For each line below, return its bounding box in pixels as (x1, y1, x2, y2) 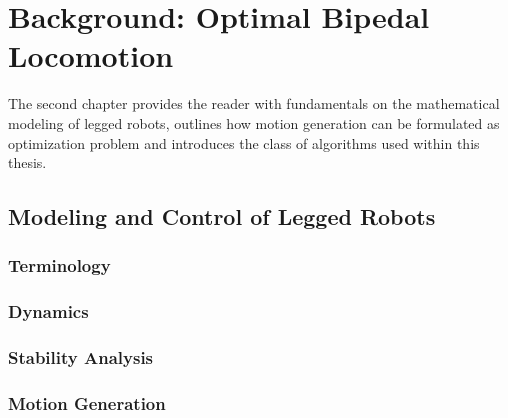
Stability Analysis (8, 345, 154, 370)
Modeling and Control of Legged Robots (8, 201, 436, 232)
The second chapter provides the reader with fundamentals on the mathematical (8, 93, 500, 114)
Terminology (8, 253, 111, 278)
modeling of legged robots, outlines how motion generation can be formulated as (8, 112, 500, 133)
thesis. (8, 152, 47, 173)
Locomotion (8, 35, 174, 76)
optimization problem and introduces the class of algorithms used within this (8, 132, 480, 153)
